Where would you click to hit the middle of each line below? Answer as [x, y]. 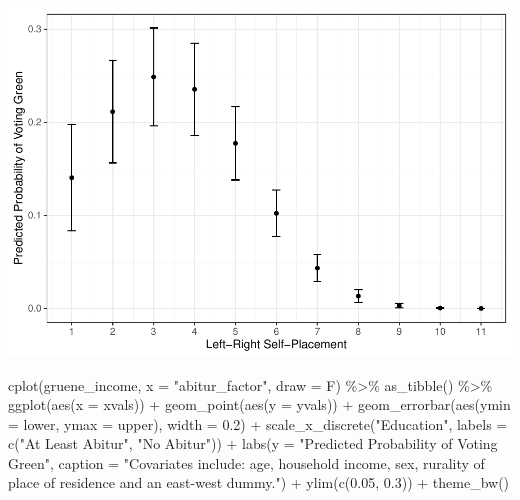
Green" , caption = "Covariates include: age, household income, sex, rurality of [246, 462]
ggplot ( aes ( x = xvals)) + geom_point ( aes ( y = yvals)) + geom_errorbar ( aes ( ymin [259, 404]
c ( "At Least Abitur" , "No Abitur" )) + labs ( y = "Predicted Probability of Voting [253, 443]
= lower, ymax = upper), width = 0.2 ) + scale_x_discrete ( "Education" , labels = [258, 423]
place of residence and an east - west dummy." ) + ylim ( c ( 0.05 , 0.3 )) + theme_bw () [259, 482]
